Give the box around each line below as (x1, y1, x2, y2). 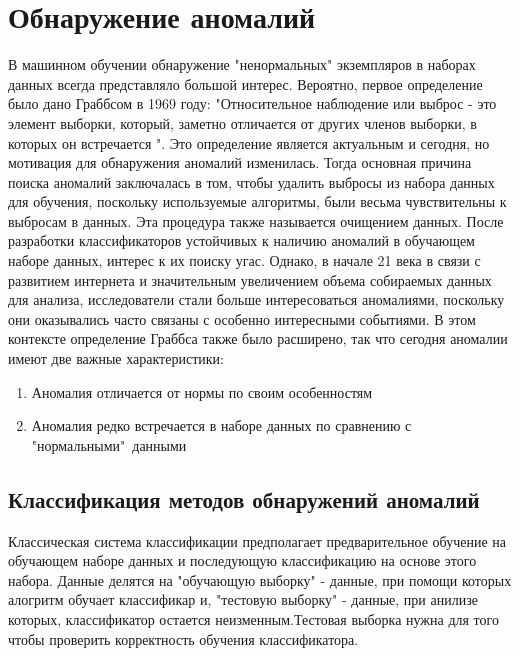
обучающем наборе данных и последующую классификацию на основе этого (8, 550, 477, 571)
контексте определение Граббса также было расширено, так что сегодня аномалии (8, 328, 508, 349)
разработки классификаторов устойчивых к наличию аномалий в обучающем (8, 230, 475, 251)
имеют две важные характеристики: (8, 348, 224, 369)
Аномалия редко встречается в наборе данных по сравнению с (31, 415, 412, 436)
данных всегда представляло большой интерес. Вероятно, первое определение (8, 73, 483, 94)
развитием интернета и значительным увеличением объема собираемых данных (8, 269, 492, 290)
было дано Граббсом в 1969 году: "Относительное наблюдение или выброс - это (8, 93, 497, 114)
